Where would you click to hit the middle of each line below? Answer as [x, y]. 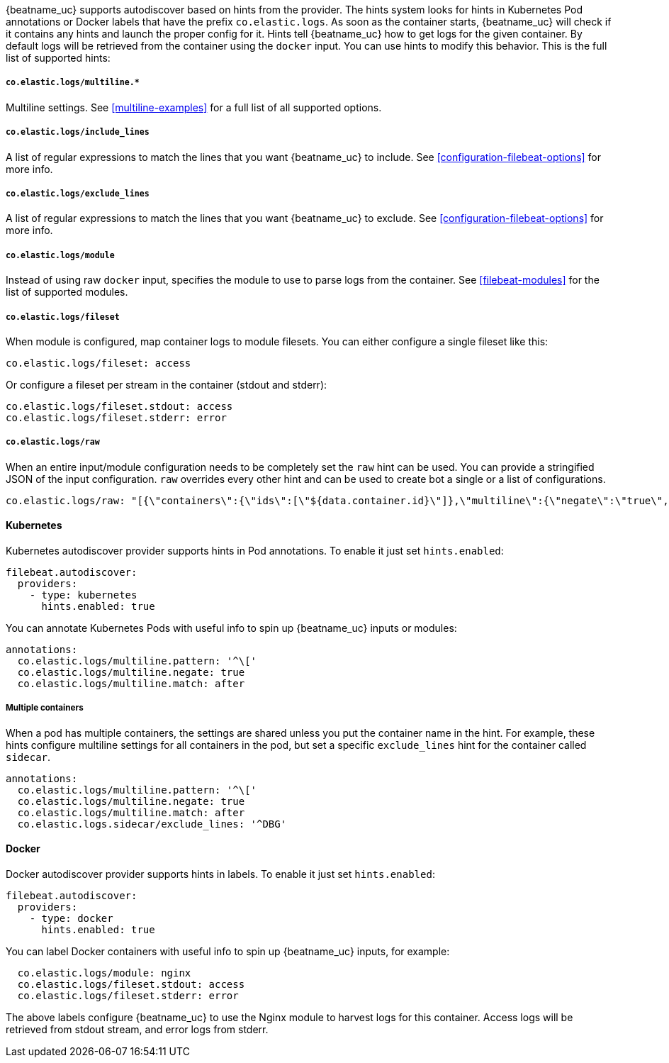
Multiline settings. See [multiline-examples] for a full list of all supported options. [194, 107]
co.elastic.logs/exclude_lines [78, 193]
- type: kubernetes [83, 595]
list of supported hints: [58, 58]
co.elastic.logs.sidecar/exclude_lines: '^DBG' [152, 824]
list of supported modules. [67, 292]
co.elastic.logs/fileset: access [99, 363]
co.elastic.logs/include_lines [78, 132]
